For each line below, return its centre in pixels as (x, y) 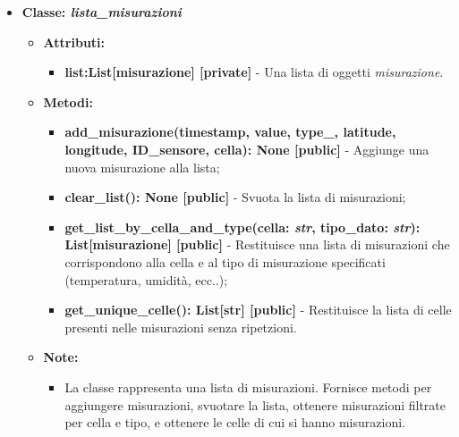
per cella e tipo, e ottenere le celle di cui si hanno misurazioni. (235, 422)
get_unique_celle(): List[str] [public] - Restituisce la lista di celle (258, 310)
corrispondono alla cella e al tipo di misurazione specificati (225, 261)
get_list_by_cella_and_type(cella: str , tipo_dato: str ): (242, 227)
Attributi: (74, 42)
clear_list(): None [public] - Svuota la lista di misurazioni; (235, 197)
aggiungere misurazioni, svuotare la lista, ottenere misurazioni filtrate (255, 404)
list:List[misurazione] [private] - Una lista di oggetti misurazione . (254, 72)
